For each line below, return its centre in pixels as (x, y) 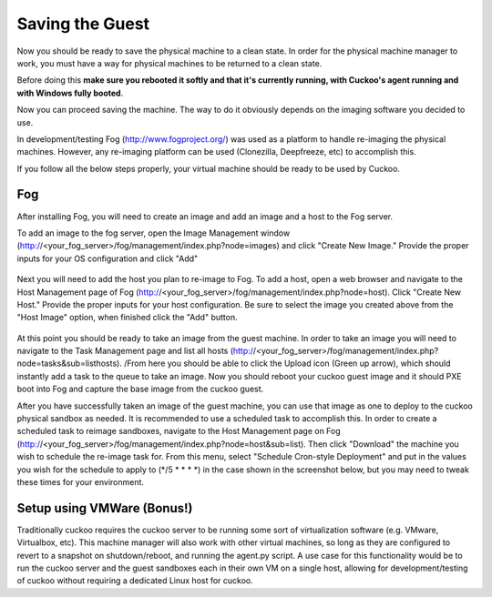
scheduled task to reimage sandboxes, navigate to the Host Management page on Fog (179, 431)
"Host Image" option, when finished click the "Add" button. (127, 318)
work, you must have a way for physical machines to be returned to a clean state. (169, 63)
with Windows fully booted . (70, 93)
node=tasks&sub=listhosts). (69, 363)
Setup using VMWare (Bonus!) (105, 508)
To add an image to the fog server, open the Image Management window (154, 233)
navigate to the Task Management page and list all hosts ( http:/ (135, 351)
